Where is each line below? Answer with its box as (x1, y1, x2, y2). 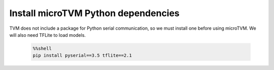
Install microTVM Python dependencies (9, 8, 180, 19)
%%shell (32, 45, 52, 51)
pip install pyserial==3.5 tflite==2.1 (32, 53, 132, 58)
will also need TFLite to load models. (9, 32, 86, 38)
